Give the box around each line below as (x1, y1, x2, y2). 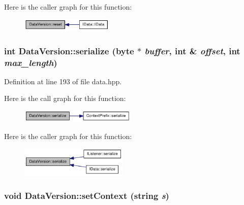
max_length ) (4, 56, 57, 69)
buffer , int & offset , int (144, 44, 240, 57)
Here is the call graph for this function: (4, 93, 126, 104)
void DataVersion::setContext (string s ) (4, 189, 169, 201)
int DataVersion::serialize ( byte (4, 44, 134, 57)
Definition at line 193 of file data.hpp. (4, 76, 122, 86)
